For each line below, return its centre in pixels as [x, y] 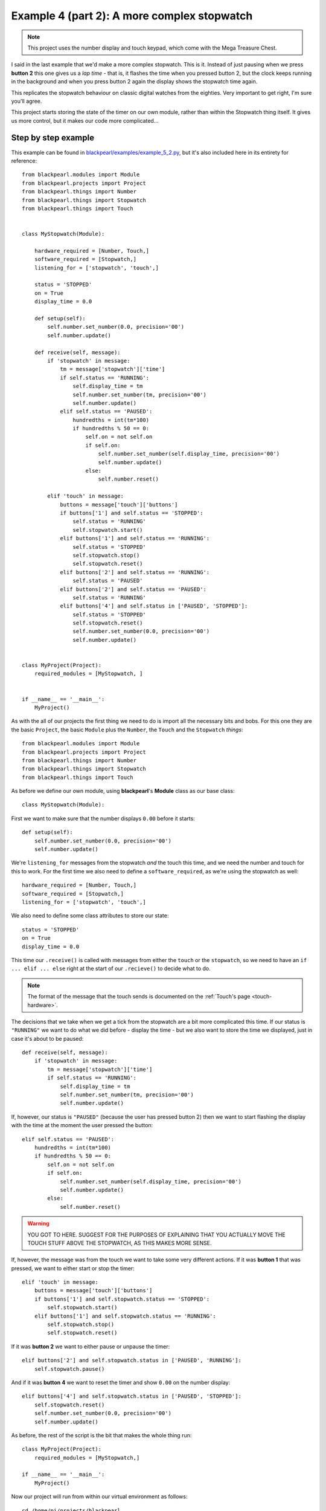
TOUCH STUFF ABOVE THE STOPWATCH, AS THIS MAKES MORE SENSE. [120, 1243]
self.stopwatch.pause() [69, 1369]
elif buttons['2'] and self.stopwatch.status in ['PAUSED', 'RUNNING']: [132, 1361]
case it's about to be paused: [47, 1038]
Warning [38, 1223]
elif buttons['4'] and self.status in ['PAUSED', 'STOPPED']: [154, 606]
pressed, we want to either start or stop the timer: [73, 1268]
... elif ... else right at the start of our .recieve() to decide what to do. [111, 969]
